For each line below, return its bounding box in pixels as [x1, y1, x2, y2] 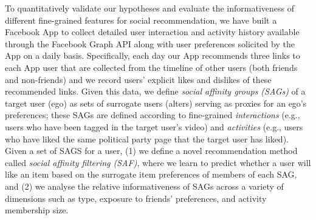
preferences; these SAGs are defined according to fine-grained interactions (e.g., [5, 108, 300, 121]
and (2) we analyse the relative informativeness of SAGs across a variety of [5, 179, 284, 192]
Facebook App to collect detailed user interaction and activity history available [5, 25, 300, 38]
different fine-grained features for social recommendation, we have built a [5, 13, 277, 26]
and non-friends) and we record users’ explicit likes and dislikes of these [5, 73, 272, 85]
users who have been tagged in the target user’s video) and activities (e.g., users [5, 120, 303, 133]
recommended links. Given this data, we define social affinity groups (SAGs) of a [5, 85, 306, 98]
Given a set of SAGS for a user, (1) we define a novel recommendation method [5, 144, 298, 157]
